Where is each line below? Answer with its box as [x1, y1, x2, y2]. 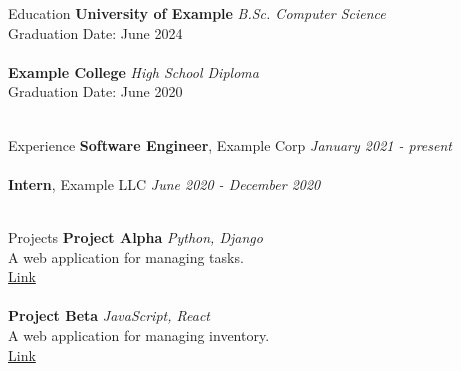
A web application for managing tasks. [8, 246, 244, 267]
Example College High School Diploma [8, 61, 259, 82]
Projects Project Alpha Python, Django [8, 226, 263, 247]
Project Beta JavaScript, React [8, 305, 210, 326]
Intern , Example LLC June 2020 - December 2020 [8, 173, 321, 194]
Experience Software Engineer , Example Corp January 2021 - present [8, 134, 452, 155]
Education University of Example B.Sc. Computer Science [8, 3, 386, 23]
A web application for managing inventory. [8, 324, 270, 345]
